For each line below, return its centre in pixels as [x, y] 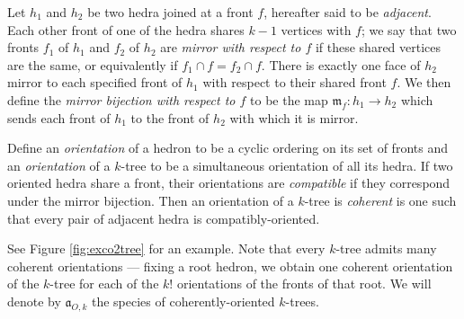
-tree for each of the [104, 284]
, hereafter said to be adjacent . [348, 12]
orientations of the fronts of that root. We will [304, 284]
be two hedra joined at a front [170, 12]
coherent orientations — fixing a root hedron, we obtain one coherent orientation [230, 266]
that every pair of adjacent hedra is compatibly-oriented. [164, 218]
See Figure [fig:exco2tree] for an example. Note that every [166, 248]
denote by [34, 301]
